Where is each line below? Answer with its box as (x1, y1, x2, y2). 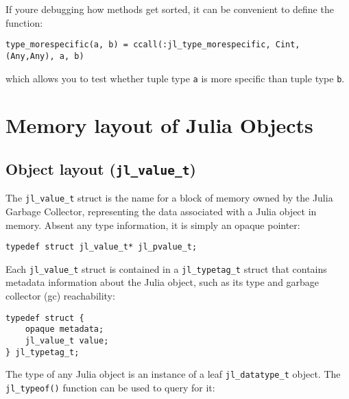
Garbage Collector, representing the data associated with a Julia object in (5, 204, 317, 218)
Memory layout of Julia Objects (5, 111, 313, 139)
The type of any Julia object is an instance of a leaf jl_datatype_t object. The (5, 367, 341, 381)
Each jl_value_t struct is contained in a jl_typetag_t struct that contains (5, 261, 327, 276)
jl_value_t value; (25, 335, 109, 346)
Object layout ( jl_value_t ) (5, 158, 196, 179)
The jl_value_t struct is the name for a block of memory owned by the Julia (5, 191, 333, 205)
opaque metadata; (25, 324, 104, 335)
